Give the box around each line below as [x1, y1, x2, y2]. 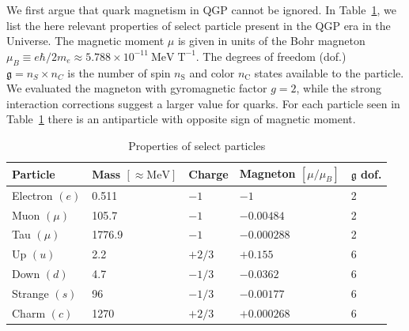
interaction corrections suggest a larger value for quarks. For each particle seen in [6, 95, 400, 111]
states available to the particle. [254, 64, 404, 81]
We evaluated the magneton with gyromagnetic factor [6, 80, 267, 96]
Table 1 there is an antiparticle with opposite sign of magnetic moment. [6, 111, 356, 127]
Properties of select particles [128, 137, 266, 153]
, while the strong [296, 80, 381, 96]
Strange [12, 285, 49, 302]
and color [189, 64, 235, 81]
